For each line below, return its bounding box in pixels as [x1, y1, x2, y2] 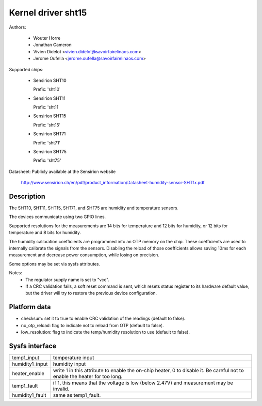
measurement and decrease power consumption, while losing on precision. [9, 252, 160, 258]
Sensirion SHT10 [33, 78, 66, 83]
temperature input [53, 354, 95, 361]
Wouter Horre [33, 35, 61, 41]
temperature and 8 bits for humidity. [9, 230, 81, 235]
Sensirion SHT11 [33, 95, 65, 101]
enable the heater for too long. [53, 373, 123, 380]
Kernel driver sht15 [9, 7, 87, 18]
